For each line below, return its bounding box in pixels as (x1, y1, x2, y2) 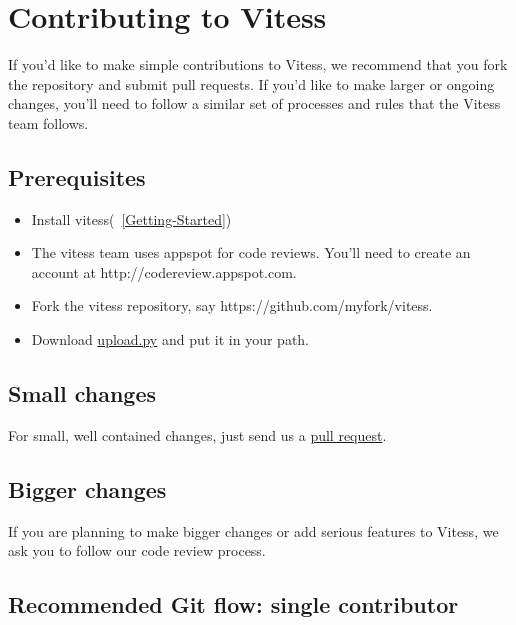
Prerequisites (8, 161, 146, 192)
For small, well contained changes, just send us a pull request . (8, 424, 387, 445)
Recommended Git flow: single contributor (8, 589, 459, 620)
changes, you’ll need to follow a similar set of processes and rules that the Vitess (8, 93, 501, 114)
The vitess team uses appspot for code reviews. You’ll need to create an (31, 242, 471, 263)
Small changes (8, 378, 157, 409)
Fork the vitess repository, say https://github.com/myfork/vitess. (31, 295, 433, 316)
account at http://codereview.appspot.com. (31, 261, 297, 282)
